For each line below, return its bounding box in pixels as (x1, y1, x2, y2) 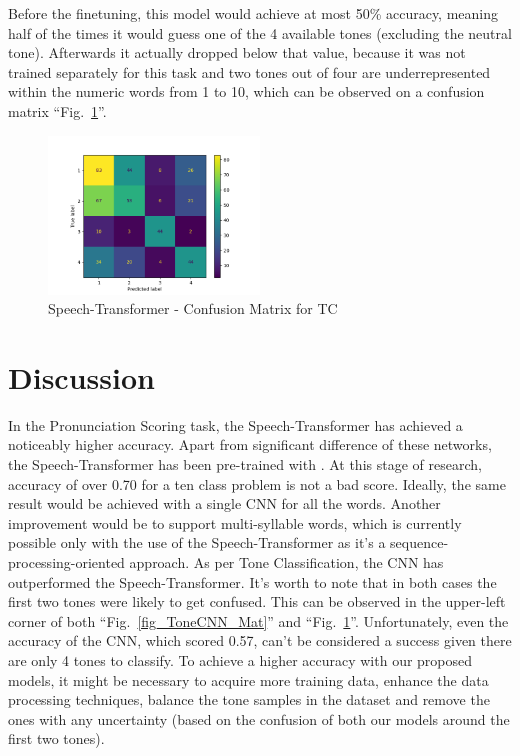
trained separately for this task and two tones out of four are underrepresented (8, 61, 491, 82)
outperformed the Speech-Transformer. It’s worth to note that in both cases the (8, 571, 497, 592)
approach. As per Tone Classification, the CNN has (129, 552, 444, 573)
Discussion (8, 356, 155, 397)
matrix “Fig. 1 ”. (8, 100, 107, 121)
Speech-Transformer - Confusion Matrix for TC (48, 298, 338, 319)
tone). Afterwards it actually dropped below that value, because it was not (8, 42, 466, 63)
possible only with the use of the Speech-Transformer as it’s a (8, 532, 386, 553)
